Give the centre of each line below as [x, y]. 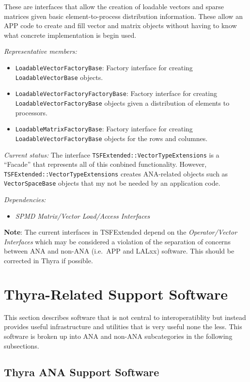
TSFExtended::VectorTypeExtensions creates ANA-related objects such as [116, 173]
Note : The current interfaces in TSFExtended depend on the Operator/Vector [121, 232]
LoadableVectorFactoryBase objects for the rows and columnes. [111, 138]
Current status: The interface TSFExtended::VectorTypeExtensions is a [112, 154]
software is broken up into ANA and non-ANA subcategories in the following [118, 336]
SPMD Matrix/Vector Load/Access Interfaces [83, 215]
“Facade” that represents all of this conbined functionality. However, [105, 164]
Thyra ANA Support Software [82, 372]
